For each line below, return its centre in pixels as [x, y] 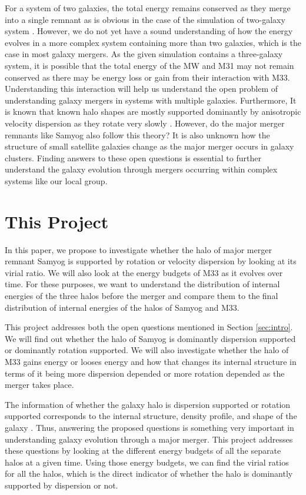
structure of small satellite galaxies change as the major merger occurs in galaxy [149, 146]
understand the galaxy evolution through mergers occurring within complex [141, 169]
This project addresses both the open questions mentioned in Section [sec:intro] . [149, 327]
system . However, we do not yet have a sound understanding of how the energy [149, 31]
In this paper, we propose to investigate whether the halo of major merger [138, 249]
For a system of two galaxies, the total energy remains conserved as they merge [148, 8]
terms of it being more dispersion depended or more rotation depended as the [145, 373]
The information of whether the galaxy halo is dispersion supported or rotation [148, 404]
